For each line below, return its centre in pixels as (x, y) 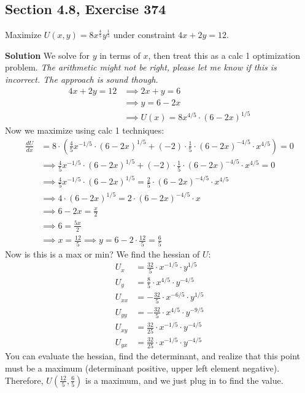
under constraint (144, 35)
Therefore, (24, 380)
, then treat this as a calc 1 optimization (224, 55)
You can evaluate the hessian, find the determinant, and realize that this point (152, 356)
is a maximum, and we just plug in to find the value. (184, 380)
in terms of (120, 55)
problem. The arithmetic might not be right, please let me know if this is (141, 67)
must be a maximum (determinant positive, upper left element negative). (142, 368)
